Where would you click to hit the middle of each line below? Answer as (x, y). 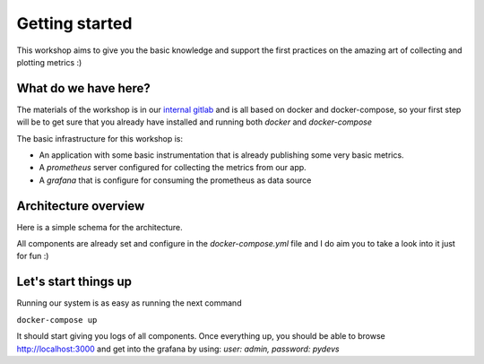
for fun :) (33, 256)
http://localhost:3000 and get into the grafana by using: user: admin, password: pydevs (178, 349)
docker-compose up (57, 320)
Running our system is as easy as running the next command (129, 303)
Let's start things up (74, 282)
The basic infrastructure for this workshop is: (100, 138)
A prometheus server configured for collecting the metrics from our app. (173, 168)
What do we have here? (84, 88)
